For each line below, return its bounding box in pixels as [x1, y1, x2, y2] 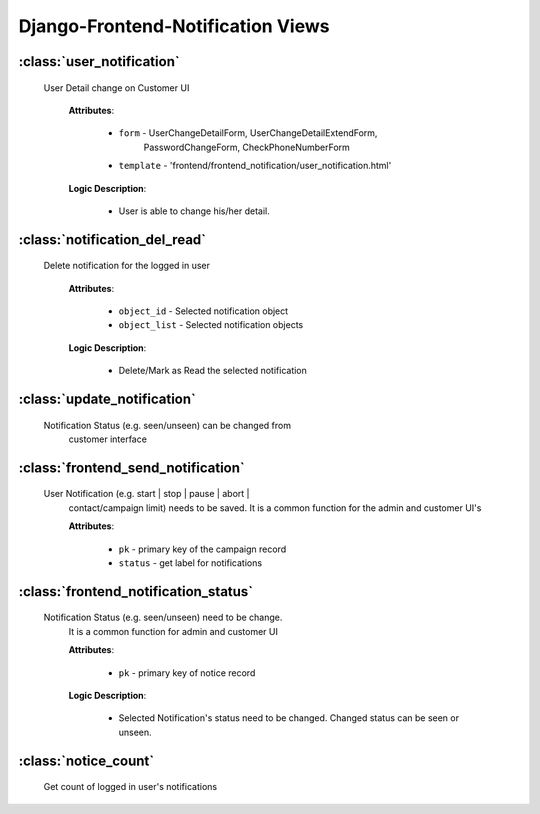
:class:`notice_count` [18, 752, 155, 769]
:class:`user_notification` [18, 53, 180, 70]
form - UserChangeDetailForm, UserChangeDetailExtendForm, [118, 127, 378, 139]
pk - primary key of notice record [118, 666, 256, 679]
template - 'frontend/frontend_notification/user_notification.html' [118, 160, 392, 172]
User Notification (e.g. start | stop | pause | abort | [43, 488, 250, 500]
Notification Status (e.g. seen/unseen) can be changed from [43, 419, 292, 431]
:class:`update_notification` [18, 391, 197, 408]
